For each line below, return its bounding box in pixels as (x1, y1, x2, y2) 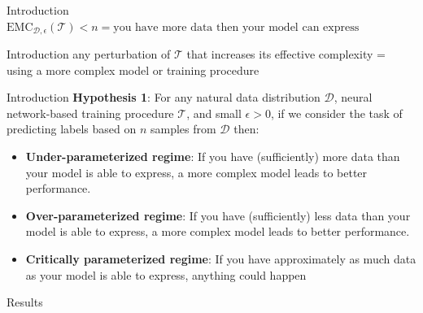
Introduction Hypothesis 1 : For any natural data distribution (7, 89, 321, 106)
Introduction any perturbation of (7, 46, 171, 63)
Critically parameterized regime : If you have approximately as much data (25, 250, 416, 267)
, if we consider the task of (270, 104, 403, 121)
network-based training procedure (7, 104, 174, 121)
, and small (186, 104, 242, 121)
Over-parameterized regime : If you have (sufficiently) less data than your (25, 206, 411, 224)
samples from (150, 120, 216, 137)
